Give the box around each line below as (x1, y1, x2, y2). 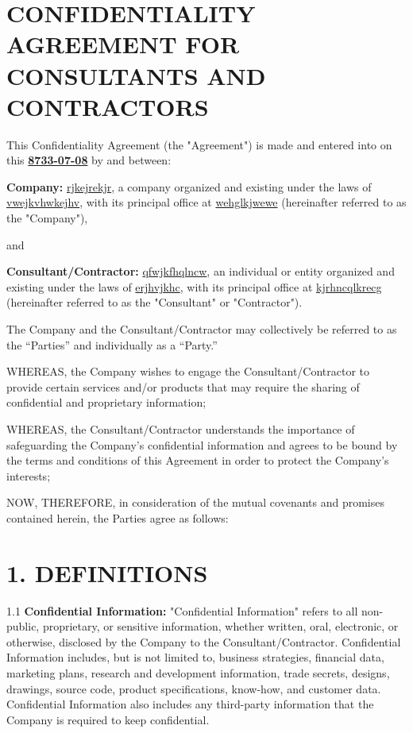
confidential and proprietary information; (6, 394, 206, 411)
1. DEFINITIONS (6, 556, 208, 588)
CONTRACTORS (6, 90, 209, 122)
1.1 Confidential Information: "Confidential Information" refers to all (6, 602, 358, 619)
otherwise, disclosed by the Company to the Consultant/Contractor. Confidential (6, 633, 401, 650)
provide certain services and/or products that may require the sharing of (6, 378, 360, 395)
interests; (6, 467, 51, 484)
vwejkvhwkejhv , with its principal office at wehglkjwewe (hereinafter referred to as (6, 194, 407, 210)
